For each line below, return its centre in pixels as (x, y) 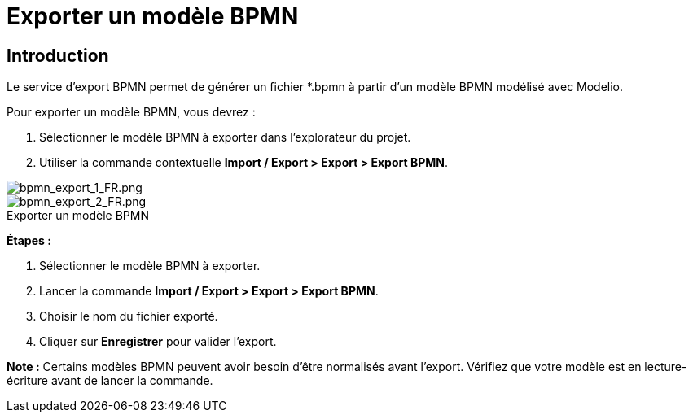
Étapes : (29, 241)
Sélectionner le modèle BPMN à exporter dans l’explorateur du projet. (225, 137)
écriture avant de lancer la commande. (110, 381)
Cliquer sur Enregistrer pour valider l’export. (158, 342)
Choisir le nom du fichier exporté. (129, 316)
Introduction (58, 55)
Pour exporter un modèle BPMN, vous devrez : (131, 112)
